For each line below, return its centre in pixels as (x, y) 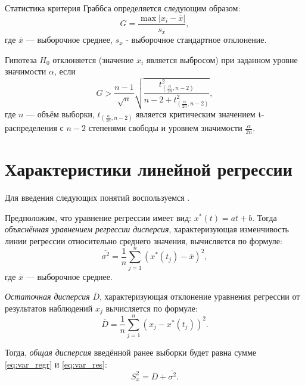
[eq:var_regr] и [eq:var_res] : (56, 364)
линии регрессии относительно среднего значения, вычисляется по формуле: (144, 240)
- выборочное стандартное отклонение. (196, 40)
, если (65, 71)
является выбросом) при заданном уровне (222, 59)
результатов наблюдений (49, 308)
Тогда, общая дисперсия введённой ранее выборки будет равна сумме (130, 352)
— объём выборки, (60, 113)
